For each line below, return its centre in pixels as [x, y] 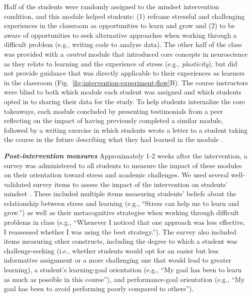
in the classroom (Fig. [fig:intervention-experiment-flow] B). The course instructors [126, 82]
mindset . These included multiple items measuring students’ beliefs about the [120, 194]
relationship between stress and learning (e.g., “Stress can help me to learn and [122, 203]
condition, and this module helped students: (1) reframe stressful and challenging [124, 16]
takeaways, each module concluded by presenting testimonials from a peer [113, 111]
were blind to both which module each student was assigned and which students [123, 92]
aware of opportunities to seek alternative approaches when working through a [120, 35]
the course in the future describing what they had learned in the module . [113, 139]
